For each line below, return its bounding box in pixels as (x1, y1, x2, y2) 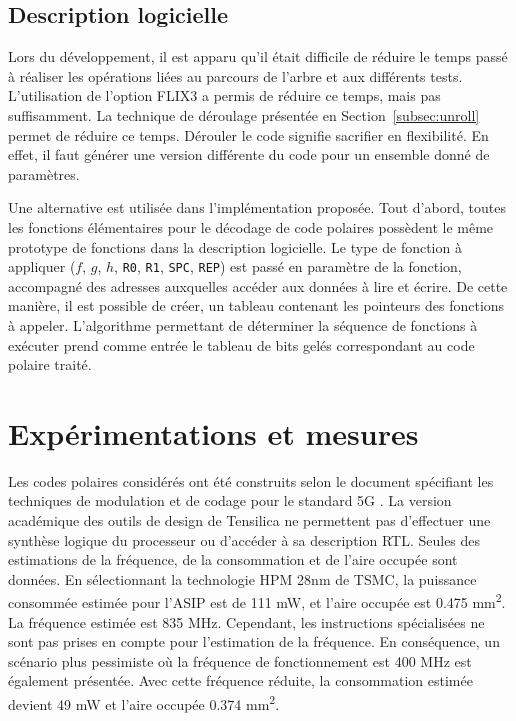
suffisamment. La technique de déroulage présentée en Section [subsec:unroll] (8, 104, 480, 125)
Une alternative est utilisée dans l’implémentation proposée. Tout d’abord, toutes (8, 197, 506, 218)
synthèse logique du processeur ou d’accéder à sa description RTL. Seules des (8, 529, 481, 550)
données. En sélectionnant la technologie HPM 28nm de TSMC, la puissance (8, 568, 477, 589)
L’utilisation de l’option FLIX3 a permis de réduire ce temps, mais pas (8, 85, 441, 106)
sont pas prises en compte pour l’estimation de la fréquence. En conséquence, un (8, 631, 500, 652)
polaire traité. (8, 354, 92, 375)
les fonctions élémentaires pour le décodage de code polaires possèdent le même (8, 216, 494, 237)
